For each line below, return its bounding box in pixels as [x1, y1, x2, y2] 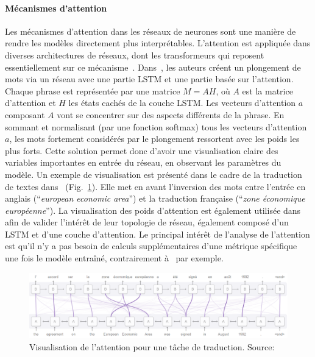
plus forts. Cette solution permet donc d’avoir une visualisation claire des [5, 144, 278, 157]
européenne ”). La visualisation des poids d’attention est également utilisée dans [5, 203, 301, 216]
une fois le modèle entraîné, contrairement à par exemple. [5, 252, 224, 264]
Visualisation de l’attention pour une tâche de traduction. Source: [29, 340, 275, 353]
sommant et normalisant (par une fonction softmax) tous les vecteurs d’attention [5, 120, 307, 133]
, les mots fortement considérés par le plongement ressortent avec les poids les [9, 132, 300, 145]
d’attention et [5, 96, 56, 109]
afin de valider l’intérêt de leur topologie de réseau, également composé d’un [5, 216, 289, 228]
